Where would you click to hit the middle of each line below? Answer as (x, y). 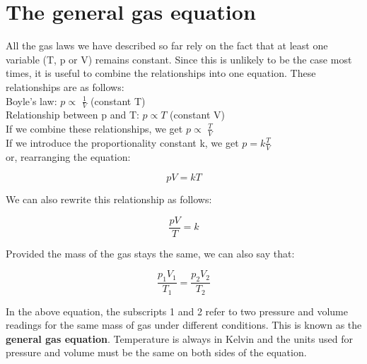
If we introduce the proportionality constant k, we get (122, 142)
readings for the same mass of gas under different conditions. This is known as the (184, 325)
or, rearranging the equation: (68, 156)
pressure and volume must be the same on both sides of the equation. (156, 352)
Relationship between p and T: (72, 115)
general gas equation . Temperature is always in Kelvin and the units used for (179, 338)
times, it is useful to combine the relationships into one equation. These (161, 73)
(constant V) (197, 115)
